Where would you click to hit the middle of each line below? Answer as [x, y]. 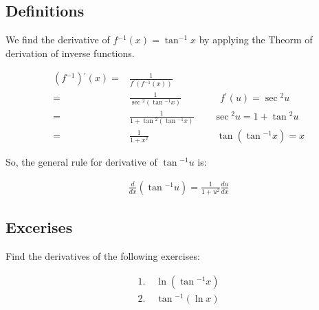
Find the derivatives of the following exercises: [103, 256]
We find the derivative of [58, 40]
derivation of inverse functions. [70, 53]
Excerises [39, 227]
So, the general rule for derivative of [81, 162]
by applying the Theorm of [256, 40]
